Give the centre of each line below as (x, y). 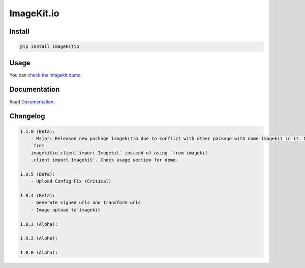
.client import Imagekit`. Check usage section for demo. (104, 160)
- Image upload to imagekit (66, 210)
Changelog (27, 116)
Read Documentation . (32, 101)
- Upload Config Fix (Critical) (71, 181)
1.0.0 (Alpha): (39, 253)
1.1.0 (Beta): (38, 131)
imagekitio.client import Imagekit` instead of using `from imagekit (119, 153)
